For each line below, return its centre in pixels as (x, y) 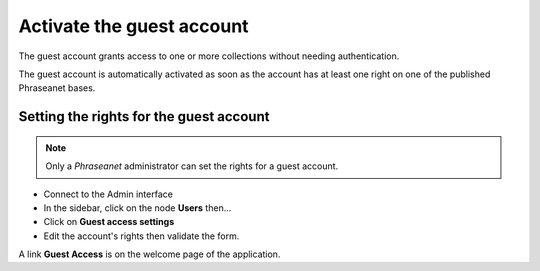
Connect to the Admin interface (108, 194)
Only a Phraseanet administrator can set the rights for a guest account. (192, 166)
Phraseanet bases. (57, 88)
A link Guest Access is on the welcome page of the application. (149, 254)
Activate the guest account (133, 26)
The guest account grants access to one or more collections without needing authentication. (209, 56)
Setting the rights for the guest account (144, 116)
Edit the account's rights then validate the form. (141, 236)
